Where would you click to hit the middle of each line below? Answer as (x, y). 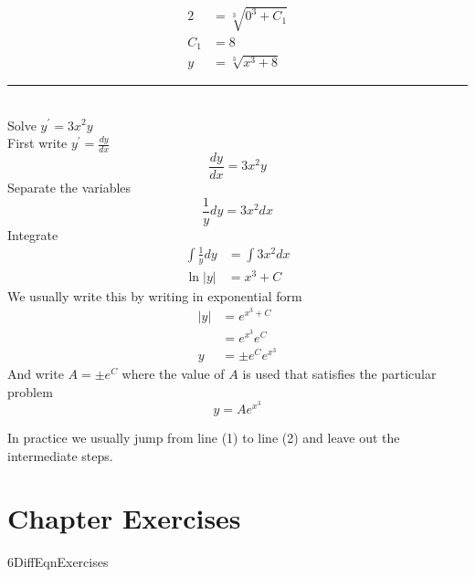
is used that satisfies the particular (339, 374)
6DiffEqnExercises (58, 562)
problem (30, 391)
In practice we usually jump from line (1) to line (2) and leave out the (204, 438)
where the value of (173, 374)
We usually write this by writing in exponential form (155, 295)
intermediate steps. (60, 455)
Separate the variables (69, 187)
